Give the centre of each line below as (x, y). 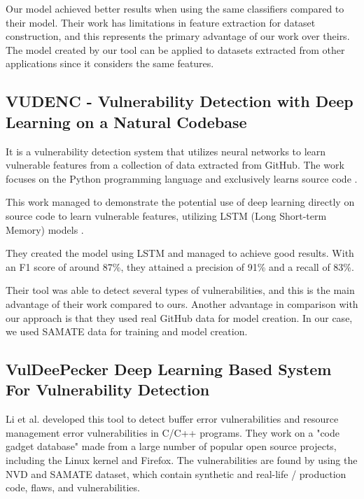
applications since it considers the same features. (110, 63)
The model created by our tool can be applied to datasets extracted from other (175, 49)
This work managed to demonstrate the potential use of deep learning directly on (180, 202)
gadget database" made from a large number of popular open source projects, (171, 446)
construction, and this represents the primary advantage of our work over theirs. (178, 36)
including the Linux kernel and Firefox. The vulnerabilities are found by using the (182, 460)
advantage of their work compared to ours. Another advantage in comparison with (182, 303)
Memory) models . (45, 229)
